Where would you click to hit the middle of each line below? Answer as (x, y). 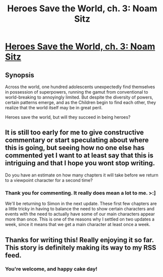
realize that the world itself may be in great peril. (54, 108)
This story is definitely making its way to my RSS (81, 247)
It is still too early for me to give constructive (75, 133)
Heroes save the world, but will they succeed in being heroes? (68, 117)
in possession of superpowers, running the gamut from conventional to (77, 92)
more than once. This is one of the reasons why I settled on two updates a (80, 219)
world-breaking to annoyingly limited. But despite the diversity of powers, (79, 97)
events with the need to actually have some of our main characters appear (80, 214)
